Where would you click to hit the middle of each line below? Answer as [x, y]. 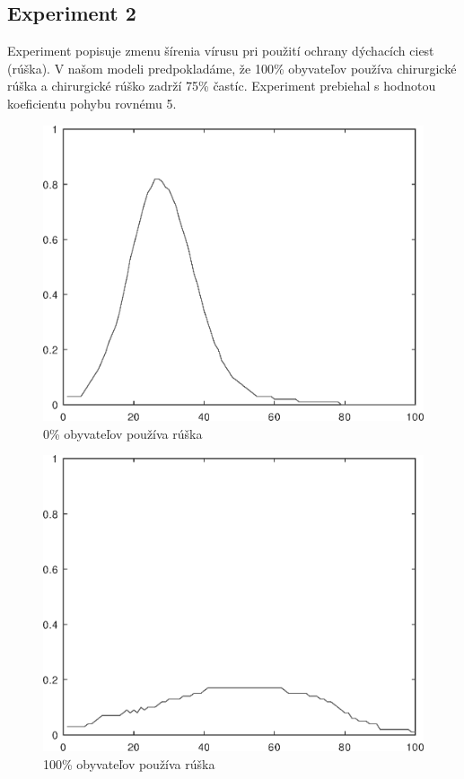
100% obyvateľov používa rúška [129, 763]
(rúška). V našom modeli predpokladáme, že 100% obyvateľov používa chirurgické [232, 68]
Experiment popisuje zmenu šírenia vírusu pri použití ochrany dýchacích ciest [221, 51]
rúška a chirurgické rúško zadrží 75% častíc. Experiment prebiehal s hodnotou [222, 86]
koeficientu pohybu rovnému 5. [92, 103]
